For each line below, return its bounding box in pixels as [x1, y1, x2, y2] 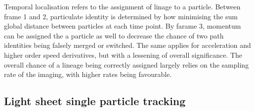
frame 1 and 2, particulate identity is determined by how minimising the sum [4, 11, 238, 21]
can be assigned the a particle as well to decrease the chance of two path [4, 30, 224, 40]
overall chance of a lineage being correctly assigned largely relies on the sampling [4, 59, 249, 70]
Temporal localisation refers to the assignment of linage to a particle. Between [4, 1, 241, 11]
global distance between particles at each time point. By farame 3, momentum [4, 21, 241, 31]
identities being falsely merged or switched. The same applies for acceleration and [4, 40, 251, 50]
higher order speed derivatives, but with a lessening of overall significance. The [4, 49, 243, 60]
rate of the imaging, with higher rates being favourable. [4, 69, 172, 79]
